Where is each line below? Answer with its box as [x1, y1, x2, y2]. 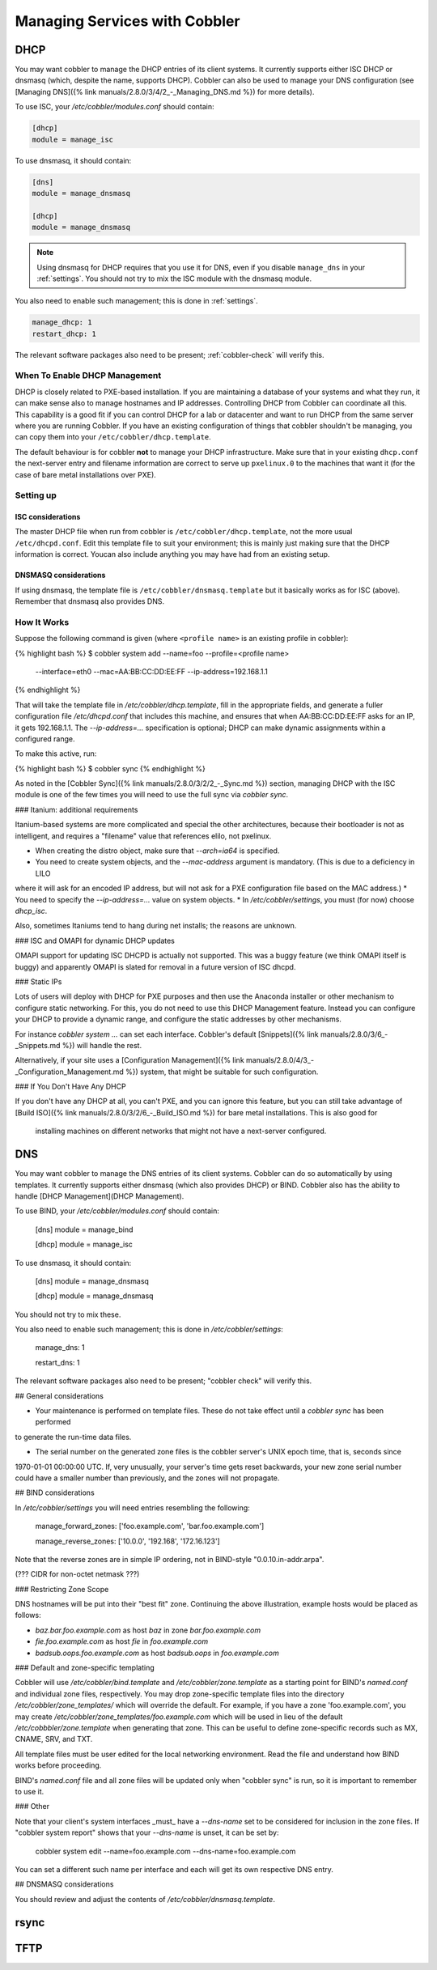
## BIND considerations [15, 1488, 95, 1497]
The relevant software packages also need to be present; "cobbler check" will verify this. [15, 1376, 312, 1386]
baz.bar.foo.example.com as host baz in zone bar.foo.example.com [35, 1625, 261, 1635]
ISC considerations [15, 512, 81, 522]
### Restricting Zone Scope [15, 1584, 109, 1594]
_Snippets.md [15, 1040, 61, 1050]
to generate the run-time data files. [15, 1432, 132, 1441]
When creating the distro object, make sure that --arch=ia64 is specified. [35, 846, 280, 856]
